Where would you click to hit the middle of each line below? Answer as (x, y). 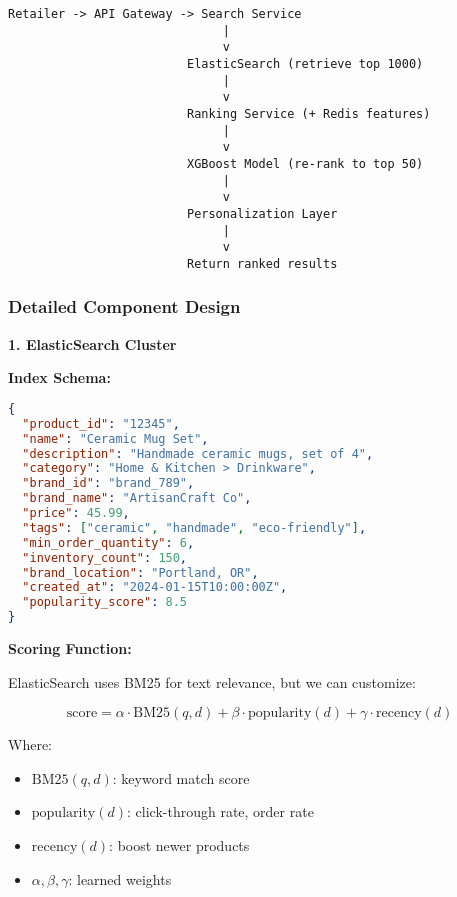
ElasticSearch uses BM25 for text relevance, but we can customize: (212, 681)
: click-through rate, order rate (220, 811)
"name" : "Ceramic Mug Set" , (115, 438)
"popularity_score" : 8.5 (105, 602)
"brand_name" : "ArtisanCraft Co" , (137, 498)
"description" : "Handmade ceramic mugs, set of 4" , (198, 453)
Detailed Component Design (124, 306)
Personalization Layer (262, 213)
